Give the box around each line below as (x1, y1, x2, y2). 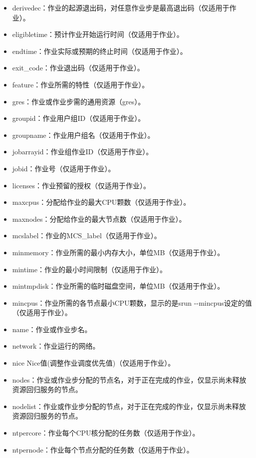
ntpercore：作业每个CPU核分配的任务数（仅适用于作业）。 (12, 428, 200, 438)
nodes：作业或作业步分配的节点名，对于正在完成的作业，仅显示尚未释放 (12, 374, 247, 385)
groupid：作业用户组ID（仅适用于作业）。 (12, 113, 145, 123)
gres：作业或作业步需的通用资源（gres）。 (12, 96, 145, 106)
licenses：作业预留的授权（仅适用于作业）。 (12, 180, 151, 190)
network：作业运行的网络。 (12, 341, 100, 351)
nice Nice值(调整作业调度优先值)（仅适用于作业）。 (12, 358, 175, 368)
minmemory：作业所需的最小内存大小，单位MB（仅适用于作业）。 (12, 247, 225, 257)
